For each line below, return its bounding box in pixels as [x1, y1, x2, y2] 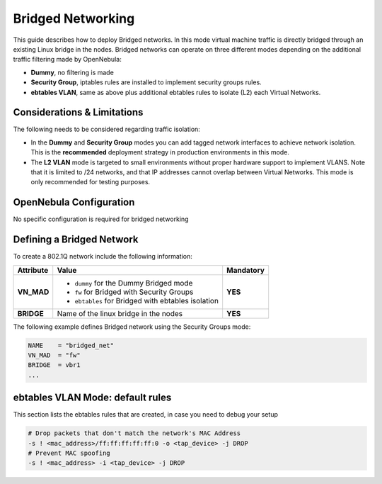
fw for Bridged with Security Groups [74, 287, 194, 297]
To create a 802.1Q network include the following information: [13, 252, 192, 261]
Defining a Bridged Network [13, 234, 139, 246]
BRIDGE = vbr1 [28, 361, 81, 369]
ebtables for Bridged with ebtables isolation [74, 296, 219, 305]
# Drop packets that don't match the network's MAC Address [28, 429, 241, 437]
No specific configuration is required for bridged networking [13, 215, 189, 223]
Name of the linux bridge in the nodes [57, 308, 183, 318]
